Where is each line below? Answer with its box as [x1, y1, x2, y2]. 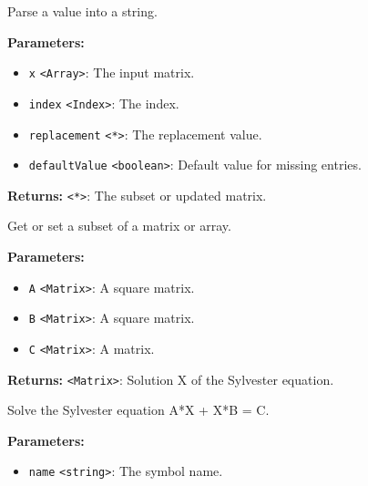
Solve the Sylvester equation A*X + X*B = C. [7, 400, 270, 419]
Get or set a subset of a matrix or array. [7, 216, 231, 235]
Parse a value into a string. [7, 2, 158, 20]
